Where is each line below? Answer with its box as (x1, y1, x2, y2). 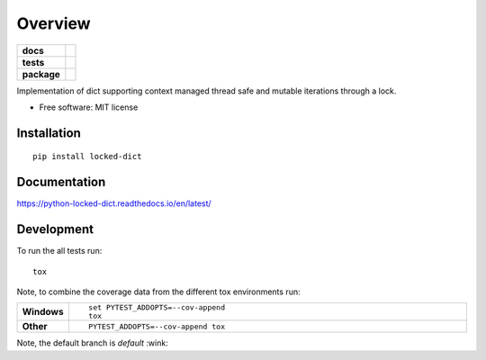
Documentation (16, 175, 106, 190)
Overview (16, 13, 91, 33)
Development (16, 221, 94, 238)
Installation (16, 125, 81, 140)
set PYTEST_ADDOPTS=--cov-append (88, 302, 225, 312)
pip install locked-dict (32, 151, 142, 162)
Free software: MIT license (39, 102, 139, 112)
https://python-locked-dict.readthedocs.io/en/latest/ (16, 198, 211, 209)
